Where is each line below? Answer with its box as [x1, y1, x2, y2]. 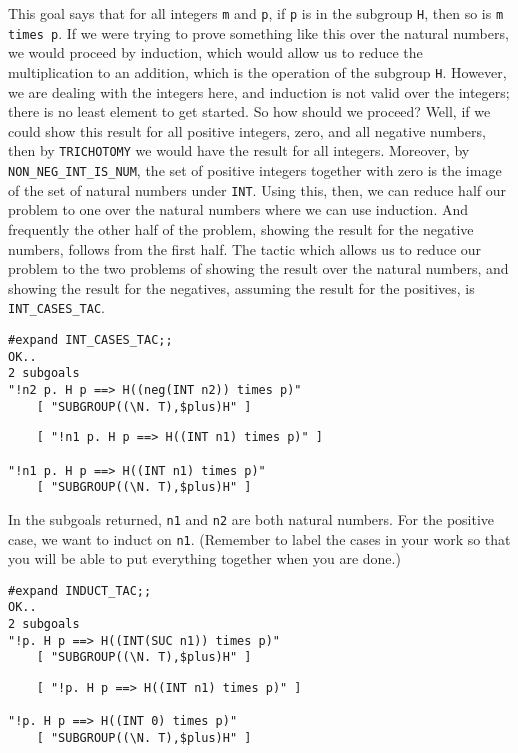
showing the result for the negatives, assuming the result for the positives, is [8, 277, 475, 298]
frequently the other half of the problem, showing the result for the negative [8, 218, 474, 239]
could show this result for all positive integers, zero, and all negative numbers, [8, 120, 486, 141]
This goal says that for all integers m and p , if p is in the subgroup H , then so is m [8, 3, 504, 23]
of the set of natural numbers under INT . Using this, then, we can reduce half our [8, 179, 507, 200]
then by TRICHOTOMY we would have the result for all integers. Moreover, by [8, 140, 470, 161]
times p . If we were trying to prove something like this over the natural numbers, [8, 22, 509, 43]
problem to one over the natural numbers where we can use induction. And [8, 199, 469, 220]
